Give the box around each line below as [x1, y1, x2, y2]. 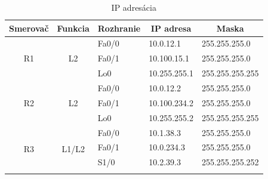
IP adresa [150, 21, 192, 34]
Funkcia [57, 21, 90, 34]
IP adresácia [111, 1, 156, 13]
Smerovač [9, 21, 49, 34]
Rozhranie [97, 21, 141, 34]
